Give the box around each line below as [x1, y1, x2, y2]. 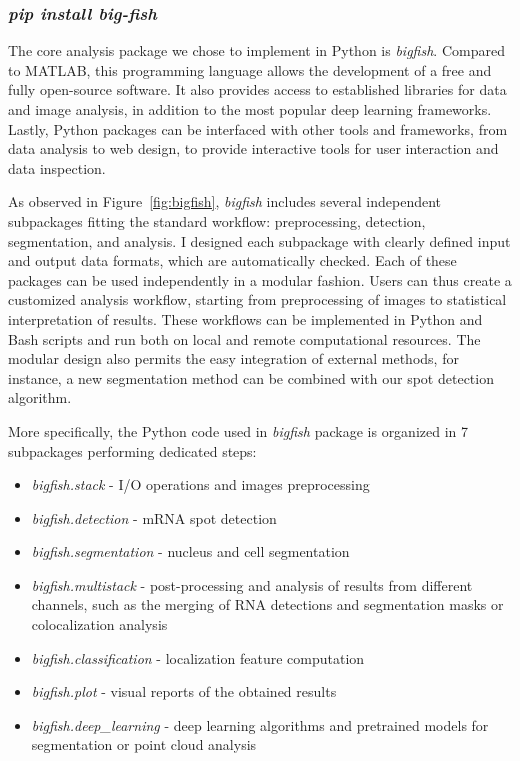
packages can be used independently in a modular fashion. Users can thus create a [8, 269, 512, 290]
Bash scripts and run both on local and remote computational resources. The [8, 328, 481, 349]
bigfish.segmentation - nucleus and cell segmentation [31, 541, 350, 562]
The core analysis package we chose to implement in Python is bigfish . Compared [8, 40, 505, 61]
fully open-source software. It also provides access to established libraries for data [8, 79, 507, 100]
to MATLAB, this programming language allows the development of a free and [8, 59, 492, 80]
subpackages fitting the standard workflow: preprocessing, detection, [8, 210, 426, 231]
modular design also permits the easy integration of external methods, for [8, 348, 459, 369]
